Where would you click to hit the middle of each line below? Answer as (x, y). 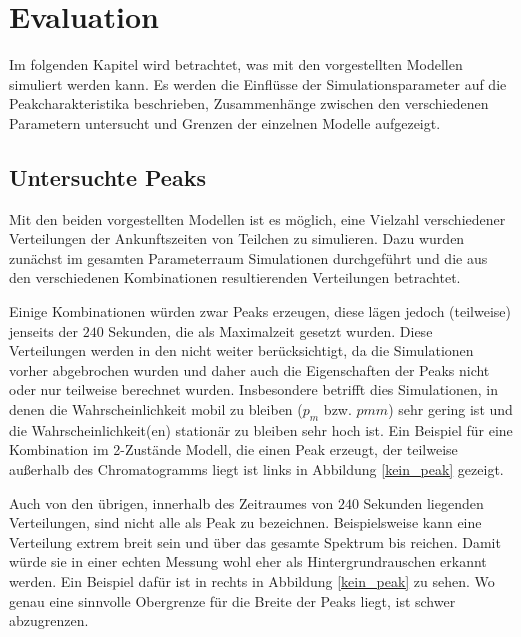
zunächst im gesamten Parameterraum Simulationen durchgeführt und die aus (248, 257)
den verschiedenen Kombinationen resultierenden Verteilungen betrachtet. (235, 277)
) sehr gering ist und (450, 409)
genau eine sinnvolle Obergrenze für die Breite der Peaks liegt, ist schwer (232, 600)
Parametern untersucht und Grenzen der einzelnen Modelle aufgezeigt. (225, 122)
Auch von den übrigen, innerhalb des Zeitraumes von (171, 502)
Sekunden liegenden (423, 502)
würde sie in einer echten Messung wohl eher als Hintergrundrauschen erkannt (248, 561)
